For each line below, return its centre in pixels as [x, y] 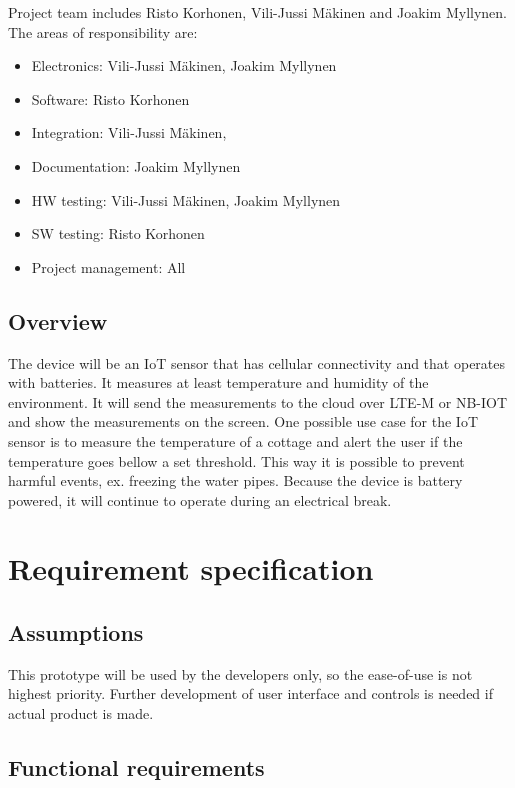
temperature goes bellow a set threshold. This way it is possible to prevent [236, 460]
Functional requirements [136, 767]
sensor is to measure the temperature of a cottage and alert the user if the [235, 440]
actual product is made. [81, 713]
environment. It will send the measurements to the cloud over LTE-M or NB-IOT [258, 401]
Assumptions [76, 632]
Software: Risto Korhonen [110, 98]
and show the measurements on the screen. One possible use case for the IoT [243, 421]
